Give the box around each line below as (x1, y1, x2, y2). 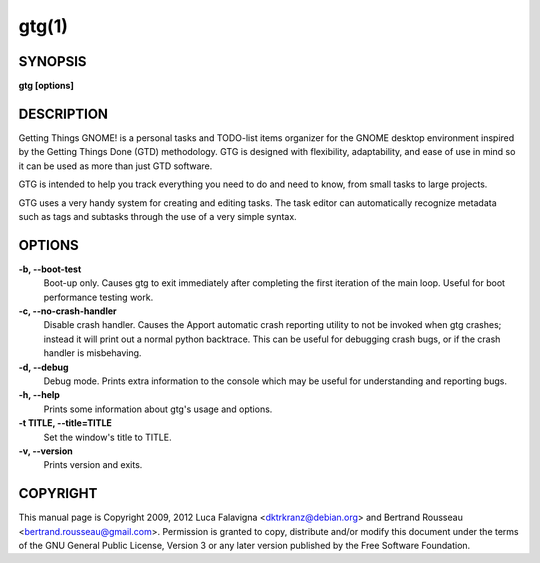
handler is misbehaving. (43, 347, 142, 359)
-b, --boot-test (18, 263, 82, 275)
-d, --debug (18, 361, 69, 373)
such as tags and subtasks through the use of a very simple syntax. (18, 210, 297, 222)
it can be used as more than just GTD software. (18, 160, 213, 172)
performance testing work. (43, 291, 154, 303)
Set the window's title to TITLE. (43, 431, 172, 443)
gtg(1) (18, 15, 69, 37)
